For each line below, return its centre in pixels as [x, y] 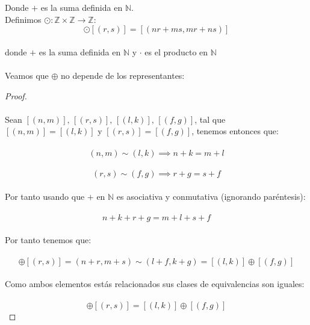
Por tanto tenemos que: [48, 239]
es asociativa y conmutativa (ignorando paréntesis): [211, 196]
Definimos [23, 19]
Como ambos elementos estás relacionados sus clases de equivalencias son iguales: [155, 284]
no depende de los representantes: [123, 75]
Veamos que [27, 75]
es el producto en [176, 51]
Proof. [16, 95]
